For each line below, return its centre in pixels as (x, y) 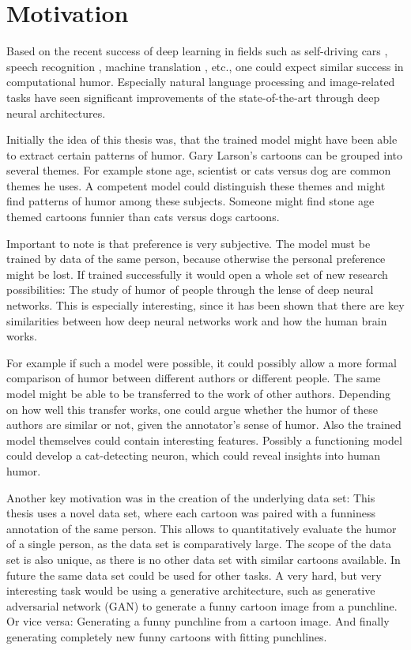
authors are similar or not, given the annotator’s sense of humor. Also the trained (204, 425)
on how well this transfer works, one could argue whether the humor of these (192, 409)
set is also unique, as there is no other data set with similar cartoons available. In (204, 559)
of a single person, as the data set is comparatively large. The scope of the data (199, 544)
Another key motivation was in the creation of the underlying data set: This (191, 497)
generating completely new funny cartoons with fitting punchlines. (167, 636)
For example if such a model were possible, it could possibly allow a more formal (202, 362)
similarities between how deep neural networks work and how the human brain (197, 320)
